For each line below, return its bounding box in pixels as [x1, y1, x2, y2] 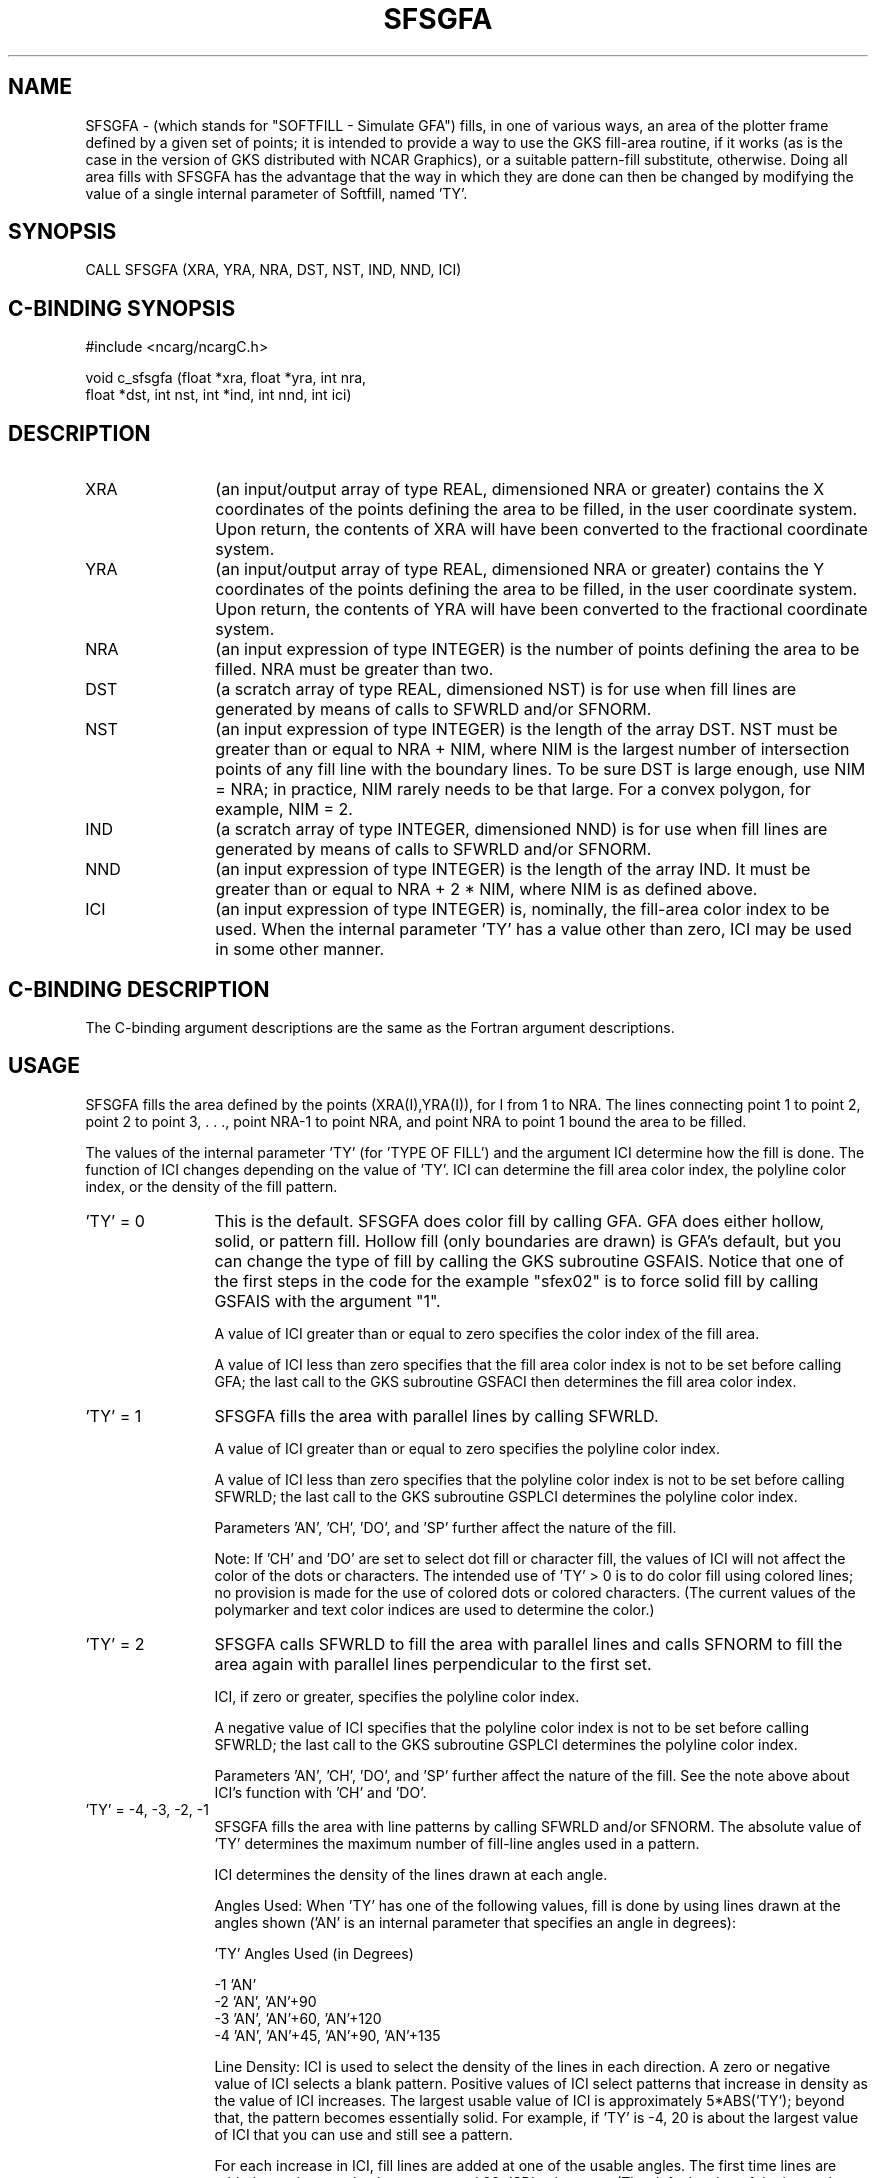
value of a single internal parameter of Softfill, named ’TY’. [85, 184, 468, 202]
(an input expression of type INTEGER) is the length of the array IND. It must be [215, 859, 811, 880]
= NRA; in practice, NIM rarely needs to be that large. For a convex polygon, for [215, 779, 811, 800]
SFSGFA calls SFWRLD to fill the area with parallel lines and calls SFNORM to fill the [214, 1633, 843, 1654]
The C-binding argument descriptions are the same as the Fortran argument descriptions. [85, 1018, 675, 1036]
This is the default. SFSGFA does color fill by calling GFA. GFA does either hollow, [214, 1210, 825, 1231]
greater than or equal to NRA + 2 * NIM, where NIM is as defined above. [215, 879, 758, 900]
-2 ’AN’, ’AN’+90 [214, 1992, 317, 2010]
